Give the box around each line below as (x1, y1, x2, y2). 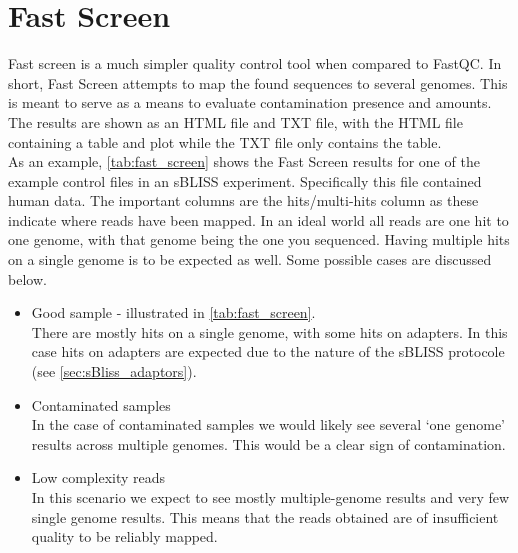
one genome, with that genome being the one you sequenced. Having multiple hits (8, 229, 510, 250)
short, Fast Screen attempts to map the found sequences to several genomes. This (8, 72, 508, 93)
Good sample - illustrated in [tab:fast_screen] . (31, 302, 316, 323)
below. (8, 268, 47, 289)
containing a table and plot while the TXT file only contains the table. (8, 131, 442, 152)
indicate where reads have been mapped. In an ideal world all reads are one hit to (8, 209, 509, 230)
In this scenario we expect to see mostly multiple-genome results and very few (31, 487, 510, 507)
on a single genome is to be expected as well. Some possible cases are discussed (8, 249, 492, 270)
